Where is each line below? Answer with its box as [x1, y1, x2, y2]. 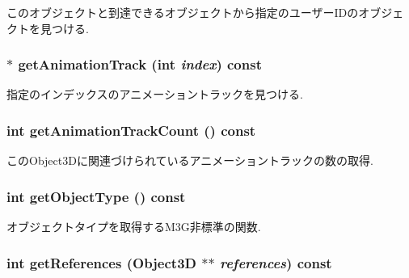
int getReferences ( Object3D [6, 252, 196, 272]
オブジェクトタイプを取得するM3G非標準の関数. [6, 218, 261, 235]
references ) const [219, 252, 332, 272]
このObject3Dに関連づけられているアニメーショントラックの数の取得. [6, 152, 373, 169]
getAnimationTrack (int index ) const [18, 54, 262, 74]
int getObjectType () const [6, 186, 186, 206]
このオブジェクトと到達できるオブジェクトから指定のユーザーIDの [6, 4, 359, 20]
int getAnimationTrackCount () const [6, 120, 256, 140]
